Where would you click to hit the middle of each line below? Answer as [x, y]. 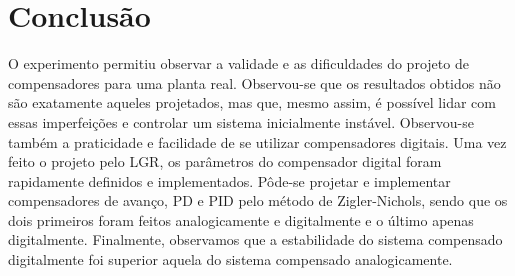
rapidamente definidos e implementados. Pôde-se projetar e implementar [229, 180]
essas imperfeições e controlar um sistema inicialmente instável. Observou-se [241, 121]
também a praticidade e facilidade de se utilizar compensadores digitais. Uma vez [257, 141]
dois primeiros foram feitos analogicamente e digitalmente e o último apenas [241, 219]
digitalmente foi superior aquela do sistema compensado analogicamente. [230, 259]
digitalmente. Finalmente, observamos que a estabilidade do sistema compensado [255, 239]
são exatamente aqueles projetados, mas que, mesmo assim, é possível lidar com [252, 102]
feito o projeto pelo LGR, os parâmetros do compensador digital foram [225, 161]
